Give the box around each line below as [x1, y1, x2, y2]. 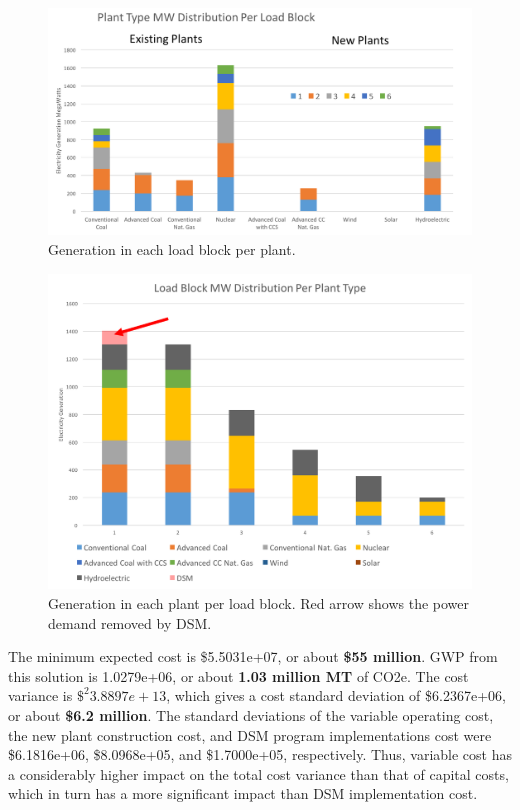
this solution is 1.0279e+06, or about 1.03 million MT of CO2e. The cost [8, 665, 469, 686]
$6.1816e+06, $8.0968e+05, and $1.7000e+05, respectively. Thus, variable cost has [8, 744, 512, 765]
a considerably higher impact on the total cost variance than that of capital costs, [8, 763, 509, 784]
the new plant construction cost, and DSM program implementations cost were [8, 724, 492, 745]
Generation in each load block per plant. [48, 238, 296, 259]
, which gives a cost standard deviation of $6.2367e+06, [166, 685, 506, 706]
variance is [8, 685, 73, 706]
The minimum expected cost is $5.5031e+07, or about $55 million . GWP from [8, 646, 498, 667]
